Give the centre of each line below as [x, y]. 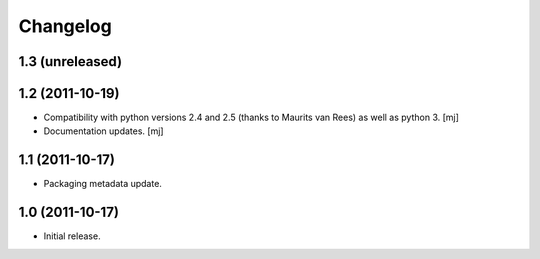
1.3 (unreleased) [70, 61]
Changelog [65, 26]
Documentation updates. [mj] [103, 131]
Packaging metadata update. [102, 184]
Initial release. [72, 236]
